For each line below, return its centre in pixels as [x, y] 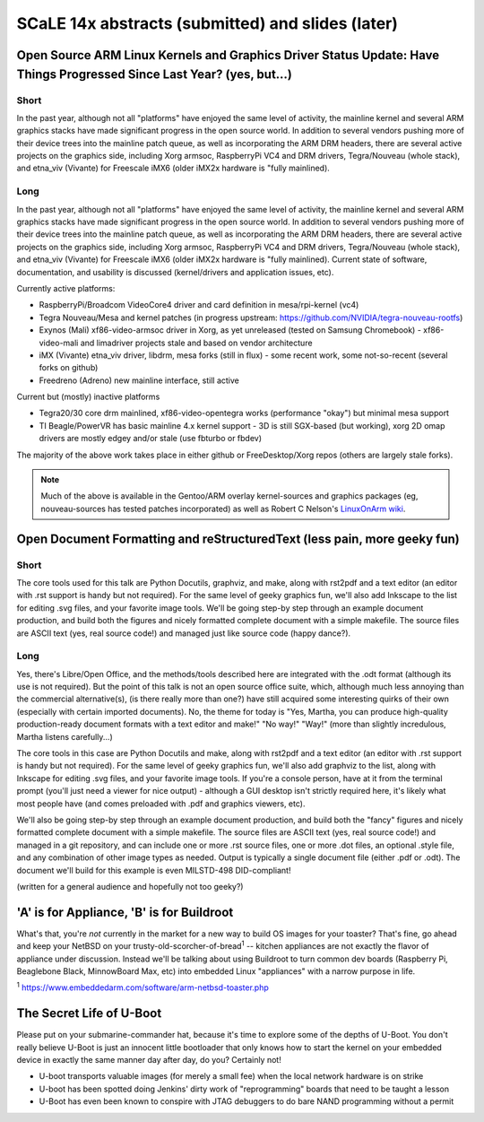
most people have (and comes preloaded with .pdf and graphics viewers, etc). [161, 804]
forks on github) [69, 368]
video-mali [59, 343]
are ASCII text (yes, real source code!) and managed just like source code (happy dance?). [184, 633]
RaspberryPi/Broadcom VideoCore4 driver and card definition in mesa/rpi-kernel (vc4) [199, 305]
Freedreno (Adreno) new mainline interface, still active [139, 380]
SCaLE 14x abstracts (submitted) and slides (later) [207, 23]
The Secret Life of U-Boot [89, 1013]
